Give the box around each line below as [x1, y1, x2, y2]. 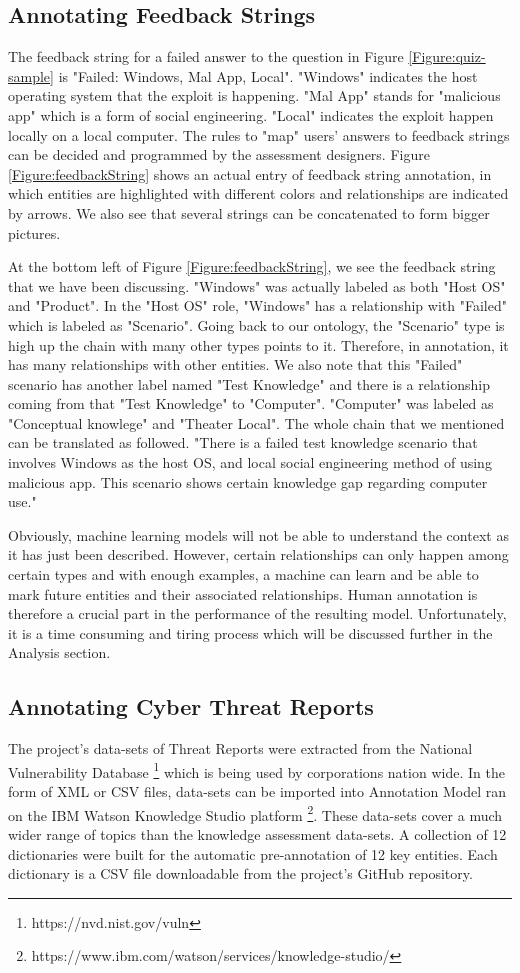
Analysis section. [8, 642, 111, 663]
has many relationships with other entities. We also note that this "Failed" [8, 354, 463, 375]
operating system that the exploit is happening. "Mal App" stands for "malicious [8, 85, 501, 106]
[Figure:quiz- [408, 46, 486, 67]
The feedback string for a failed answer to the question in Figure [8, 46, 404, 67]
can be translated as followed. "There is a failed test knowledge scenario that [8, 432, 478, 453]
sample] [8, 65, 54, 86]
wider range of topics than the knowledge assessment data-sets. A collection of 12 [8, 823, 507, 844]
